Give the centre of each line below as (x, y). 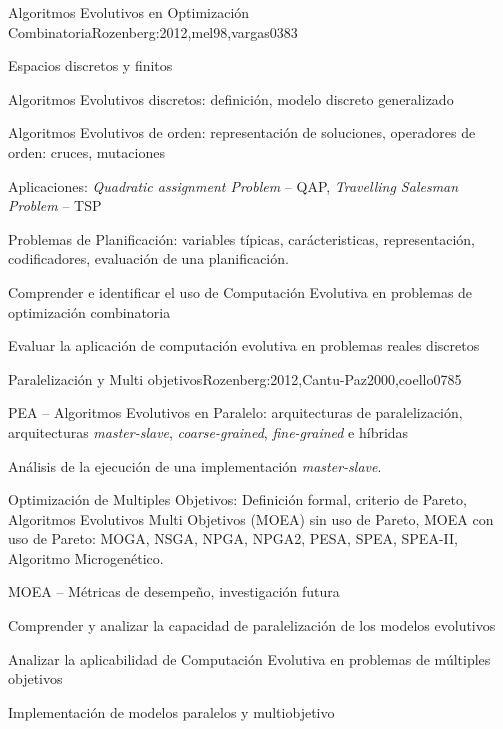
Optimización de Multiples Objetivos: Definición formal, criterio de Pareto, (237, 499)
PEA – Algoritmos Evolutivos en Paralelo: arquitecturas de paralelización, (235, 412)
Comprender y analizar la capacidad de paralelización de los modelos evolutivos (252, 625)
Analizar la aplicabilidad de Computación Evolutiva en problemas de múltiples (249, 658)
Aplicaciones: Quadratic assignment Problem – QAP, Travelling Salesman (233, 185)
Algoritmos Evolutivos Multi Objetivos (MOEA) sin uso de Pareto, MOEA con (251, 518)
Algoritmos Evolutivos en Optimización (129, 12)
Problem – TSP (55, 205)
